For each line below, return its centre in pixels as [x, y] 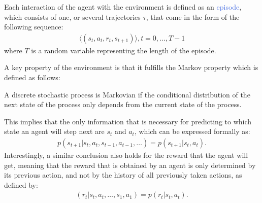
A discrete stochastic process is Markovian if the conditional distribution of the [127, 94]
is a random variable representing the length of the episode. [124, 50]
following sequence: [34, 27]
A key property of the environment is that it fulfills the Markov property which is [131, 67]
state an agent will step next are [54, 131]
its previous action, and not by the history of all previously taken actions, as [123, 175]
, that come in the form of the [193, 16]
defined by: [21, 184]
